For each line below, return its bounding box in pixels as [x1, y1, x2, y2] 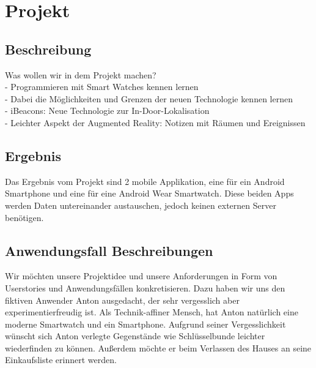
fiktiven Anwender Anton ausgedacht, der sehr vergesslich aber [5, 293, 240, 306]
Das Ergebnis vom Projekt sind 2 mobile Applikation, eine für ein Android [5, 175, 285, 187]
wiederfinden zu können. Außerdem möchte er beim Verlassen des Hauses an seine [5, 341, 312, 354]
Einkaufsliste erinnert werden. [5, 353, 117, 366]
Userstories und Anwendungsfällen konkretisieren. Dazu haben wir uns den [5, 281, 285, 294]
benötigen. [5, 211, 44, 223]
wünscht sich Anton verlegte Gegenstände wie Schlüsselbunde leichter [5, 329, 265, 342]
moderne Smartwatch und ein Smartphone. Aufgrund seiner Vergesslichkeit [5, 317, 286, 330]
